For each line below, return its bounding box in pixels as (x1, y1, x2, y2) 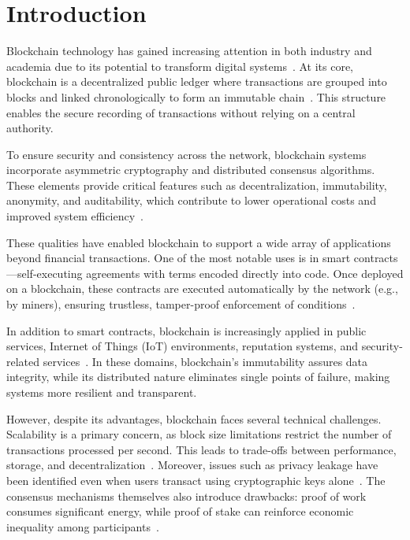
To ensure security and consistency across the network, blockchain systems (6, 146, 367, 162)
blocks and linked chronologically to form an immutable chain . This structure (6, 88, 386, 105)
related (6, 353, 40, 369)
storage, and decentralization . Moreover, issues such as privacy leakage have (6, 457, 378, 473)
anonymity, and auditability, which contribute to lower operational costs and (6, 192, 376, 209)
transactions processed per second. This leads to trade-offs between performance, (6, 441, 397, 457)
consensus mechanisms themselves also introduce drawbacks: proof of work (6, 487, 367, 504)
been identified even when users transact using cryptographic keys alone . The (6, 472, 386, 488)
